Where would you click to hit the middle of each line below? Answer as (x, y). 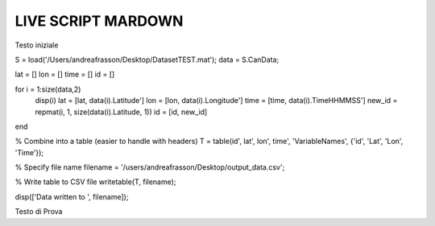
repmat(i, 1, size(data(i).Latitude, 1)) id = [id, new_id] (121, 112)
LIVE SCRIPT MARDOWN (99, 21)
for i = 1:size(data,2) (48, 89)
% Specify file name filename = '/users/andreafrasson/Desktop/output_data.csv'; (150, 167)
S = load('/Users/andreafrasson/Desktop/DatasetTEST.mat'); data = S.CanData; (147, 60)
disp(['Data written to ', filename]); (72, 196)
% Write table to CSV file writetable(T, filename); (95, 182)
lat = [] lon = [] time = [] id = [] (65, 74)
